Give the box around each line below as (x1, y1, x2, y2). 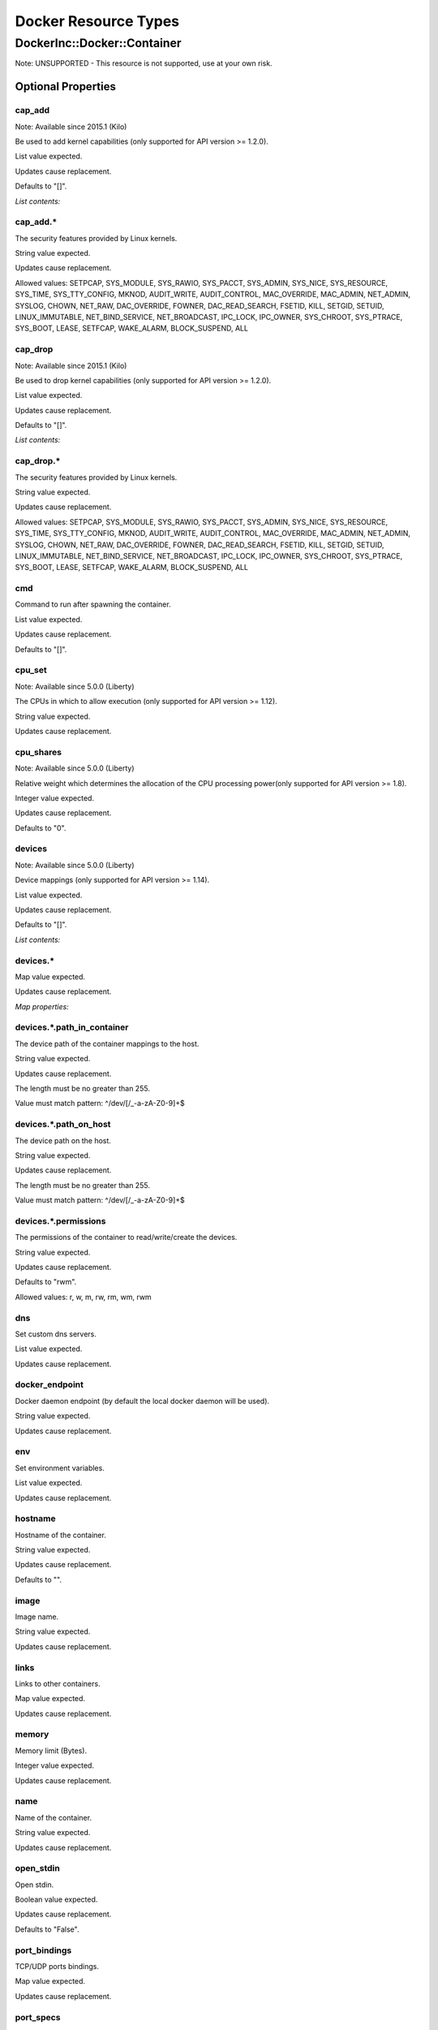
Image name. (15, 1612, 59, 1622)
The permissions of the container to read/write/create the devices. (15, 1233, 238, 1242)
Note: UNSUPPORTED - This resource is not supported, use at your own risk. (15, 58, 273, 68)
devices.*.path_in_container (15, 1021, 129, 1033)
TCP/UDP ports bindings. (15, 1962, 99, 1972)
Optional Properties (15, 80, 117, 93)
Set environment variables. (15, 1462, 105, 1473)
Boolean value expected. (15, 1894, 98, 1904)
